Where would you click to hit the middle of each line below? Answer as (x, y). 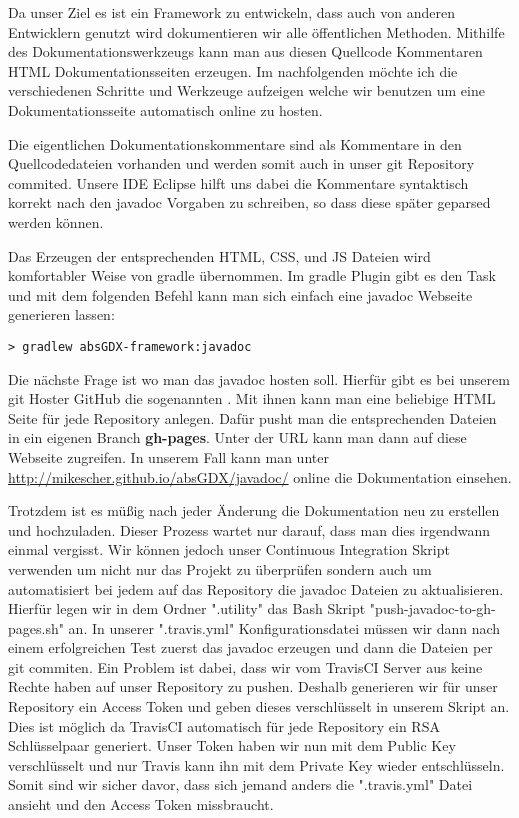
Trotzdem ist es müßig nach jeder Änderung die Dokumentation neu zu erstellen (254, 510)
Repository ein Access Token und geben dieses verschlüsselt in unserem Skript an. (259, 706)
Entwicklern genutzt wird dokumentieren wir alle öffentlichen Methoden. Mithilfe (256, 31)
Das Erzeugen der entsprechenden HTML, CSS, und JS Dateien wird (219, 255)
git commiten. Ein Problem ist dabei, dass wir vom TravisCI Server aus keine (245, 666)
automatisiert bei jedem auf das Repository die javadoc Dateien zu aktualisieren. (256, 588)
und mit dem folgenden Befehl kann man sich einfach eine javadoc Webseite (240, 294)
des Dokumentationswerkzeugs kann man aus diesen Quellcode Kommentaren (245, 51)
